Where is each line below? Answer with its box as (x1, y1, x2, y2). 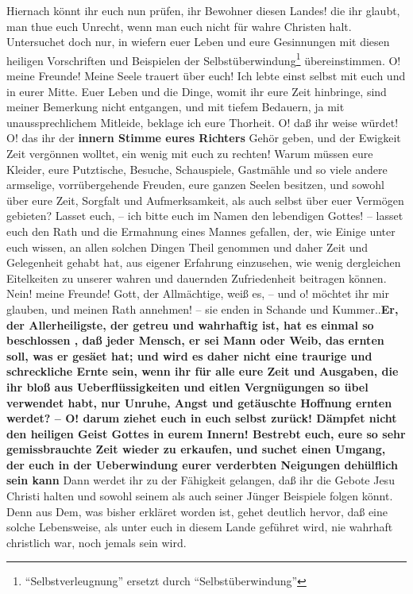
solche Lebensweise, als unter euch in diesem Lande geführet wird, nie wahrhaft (6, 519, 393, 535)
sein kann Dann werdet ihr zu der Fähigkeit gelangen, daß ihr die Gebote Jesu (6, 472, 395, 488)
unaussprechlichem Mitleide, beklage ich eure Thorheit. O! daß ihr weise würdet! (6, 114, 399, 130)
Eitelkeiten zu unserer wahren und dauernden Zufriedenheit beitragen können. (6, 269, 387, 286)
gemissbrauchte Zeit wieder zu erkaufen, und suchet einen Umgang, (6, 441, 386, 457)
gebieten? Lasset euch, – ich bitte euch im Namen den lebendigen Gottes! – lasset (6, 207, 403, 224)
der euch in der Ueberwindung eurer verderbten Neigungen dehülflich (6, 456, 398, 472)
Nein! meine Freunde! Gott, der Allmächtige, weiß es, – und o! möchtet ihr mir (6, 285, 389, 302)
